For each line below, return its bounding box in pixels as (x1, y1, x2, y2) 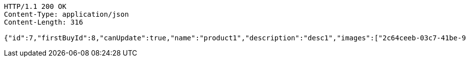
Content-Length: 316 (4, 18, 83, 26)
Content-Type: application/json (4, 10, 129, 18)
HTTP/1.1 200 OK (4, 2, 67, 10)
